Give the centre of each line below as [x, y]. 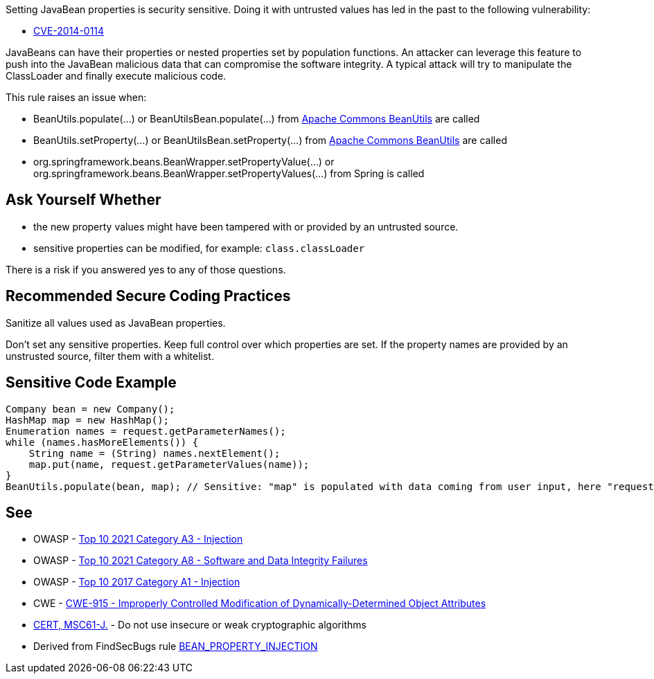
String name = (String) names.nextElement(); [154, 453]
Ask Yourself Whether [83, 200]
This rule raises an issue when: [76, 97]
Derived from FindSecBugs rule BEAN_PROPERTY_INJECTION [176, 646]
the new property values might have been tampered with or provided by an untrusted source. [246, 226]
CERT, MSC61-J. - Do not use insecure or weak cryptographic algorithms [200, 625]
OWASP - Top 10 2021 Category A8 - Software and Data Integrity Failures [201, 561]
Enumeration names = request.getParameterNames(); [146, 431]
